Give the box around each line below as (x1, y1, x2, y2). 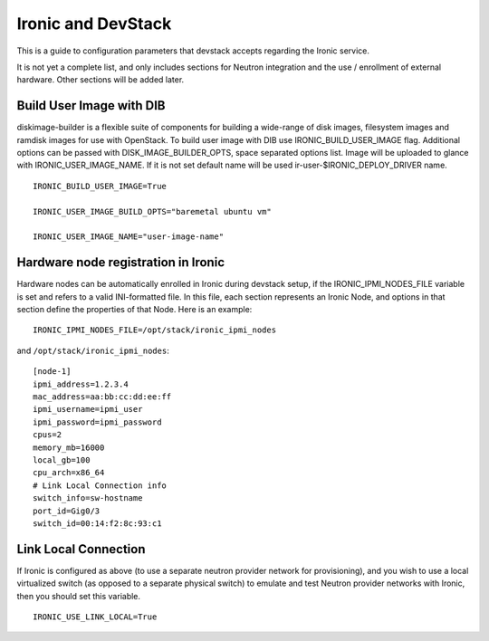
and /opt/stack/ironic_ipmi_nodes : (16, 345, 169, 356)
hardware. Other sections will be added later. (16, 74, 185, 85)
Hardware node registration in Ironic (16, 254, 225, 271)
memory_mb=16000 (33, 442, 105, 453)
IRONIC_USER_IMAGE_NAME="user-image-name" (33, 232, 225, 242)
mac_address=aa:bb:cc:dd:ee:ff (33, 392, 172, 402)
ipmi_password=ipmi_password (33, 416, 162, 427)
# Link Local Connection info (33, 480, 168, 491)
